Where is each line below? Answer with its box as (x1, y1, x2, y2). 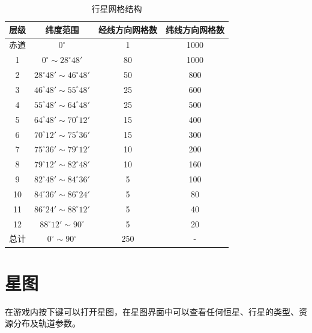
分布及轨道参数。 (13, 317, 80, 329)
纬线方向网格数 (165, 23, 224, 35)
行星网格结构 (91, 2, 142, 14)
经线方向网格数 (98, 23, 157, 35)
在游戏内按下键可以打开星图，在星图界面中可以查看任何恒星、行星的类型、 (5, 305, 299, 317)
